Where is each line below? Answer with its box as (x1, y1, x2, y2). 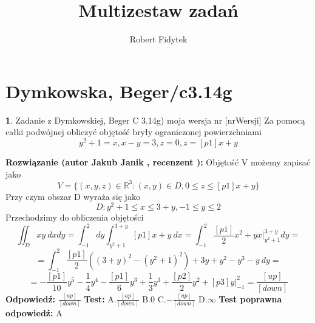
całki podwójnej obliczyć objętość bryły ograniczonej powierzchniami (5, 125, 262, 138)
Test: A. (84, 292, 117, 305)
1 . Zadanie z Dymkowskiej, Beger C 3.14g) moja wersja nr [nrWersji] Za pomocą (5, 113, 305, 126)
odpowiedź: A (5, 307, 63, 319)
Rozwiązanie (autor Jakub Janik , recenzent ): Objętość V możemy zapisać (5, 155, 310, 168)
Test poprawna (218, 292, 282, 305)
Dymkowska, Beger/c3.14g (5, 78, 232, 103)
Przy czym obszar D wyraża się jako (5, 190, 140, 202)
